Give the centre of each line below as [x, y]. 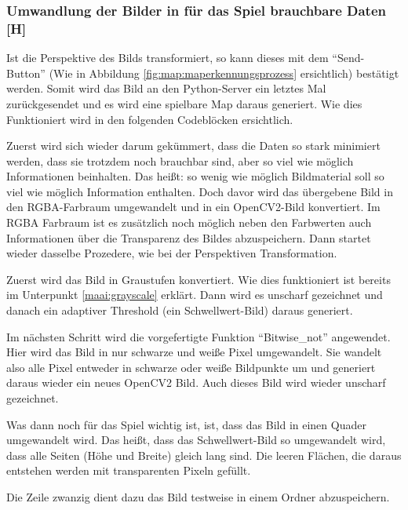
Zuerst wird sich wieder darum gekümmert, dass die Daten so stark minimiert [193, 146]
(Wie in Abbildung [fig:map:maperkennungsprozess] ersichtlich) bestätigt [224, 73]
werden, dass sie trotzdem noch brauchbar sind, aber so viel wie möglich [180, 160]
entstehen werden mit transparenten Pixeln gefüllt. [129, 470]
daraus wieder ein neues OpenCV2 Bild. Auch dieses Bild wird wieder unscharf [196, 382]
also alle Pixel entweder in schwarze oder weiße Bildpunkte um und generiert [191, 367]
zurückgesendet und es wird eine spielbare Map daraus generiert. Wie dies [184, 103]
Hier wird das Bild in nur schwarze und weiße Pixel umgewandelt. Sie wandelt [194, 352]
